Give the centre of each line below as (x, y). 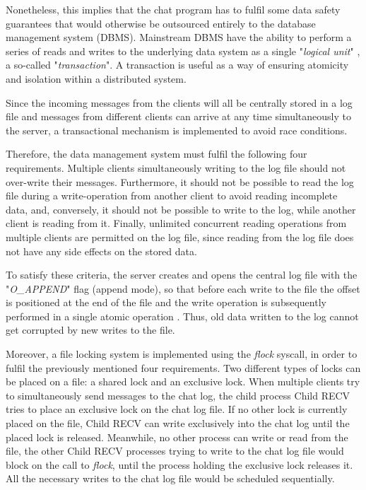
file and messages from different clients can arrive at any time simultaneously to (179, 116)
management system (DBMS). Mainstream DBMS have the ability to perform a (179, 37)
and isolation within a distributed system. (96, 78)
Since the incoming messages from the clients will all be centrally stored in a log (179, 102)
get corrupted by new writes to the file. (90, 330)
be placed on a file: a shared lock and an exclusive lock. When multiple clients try (183, 381)
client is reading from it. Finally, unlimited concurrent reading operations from (176, 223)
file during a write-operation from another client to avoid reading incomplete (172, 196)
